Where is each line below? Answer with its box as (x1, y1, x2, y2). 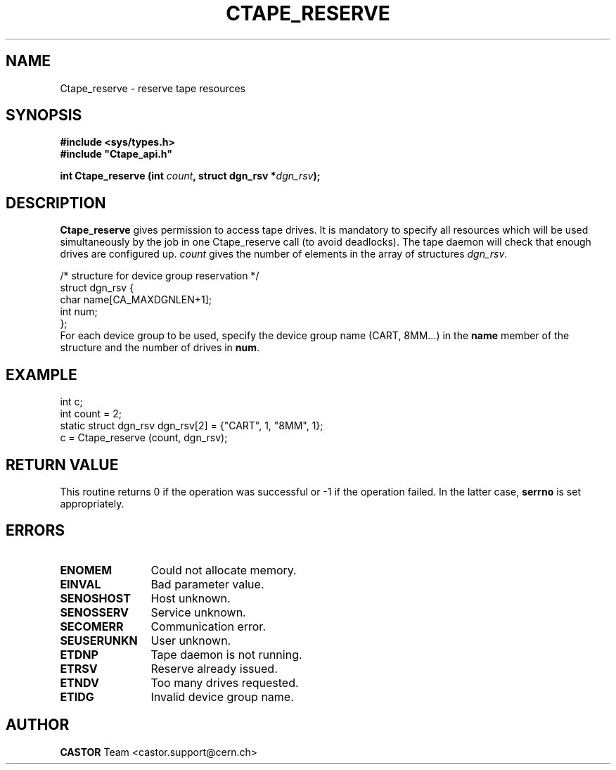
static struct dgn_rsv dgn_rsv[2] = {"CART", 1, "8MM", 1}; (60, 419, 323, 432)
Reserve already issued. (150, 661, 278, 676)
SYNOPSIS (6, 106, 82, 125)
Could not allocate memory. (150, 562, 297, 577)
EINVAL (60, 576, 101, 591)
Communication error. (150, 619, 266, 633)
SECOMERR (60, 619, 124, 633)
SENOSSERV (60, 605, 129, 619)
